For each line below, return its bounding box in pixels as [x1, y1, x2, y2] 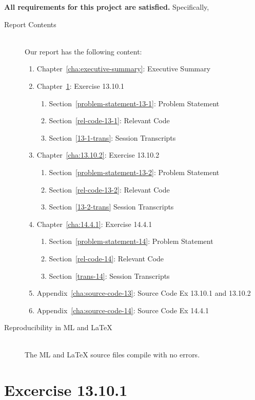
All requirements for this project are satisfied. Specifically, [4, 2, 209, 12]
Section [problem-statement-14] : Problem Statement [49, 236, 213, 246]
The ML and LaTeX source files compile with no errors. [25, 349, 200, 360]
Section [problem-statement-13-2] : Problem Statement [49, 166, 220, 177]
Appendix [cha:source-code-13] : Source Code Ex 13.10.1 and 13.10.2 [36, 288, 251, 298]
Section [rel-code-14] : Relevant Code [49, 253, 164, 263]
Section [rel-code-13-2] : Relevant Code [49, 184, 170, 195]
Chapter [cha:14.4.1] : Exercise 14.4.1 [36, 218, 152, 229]
